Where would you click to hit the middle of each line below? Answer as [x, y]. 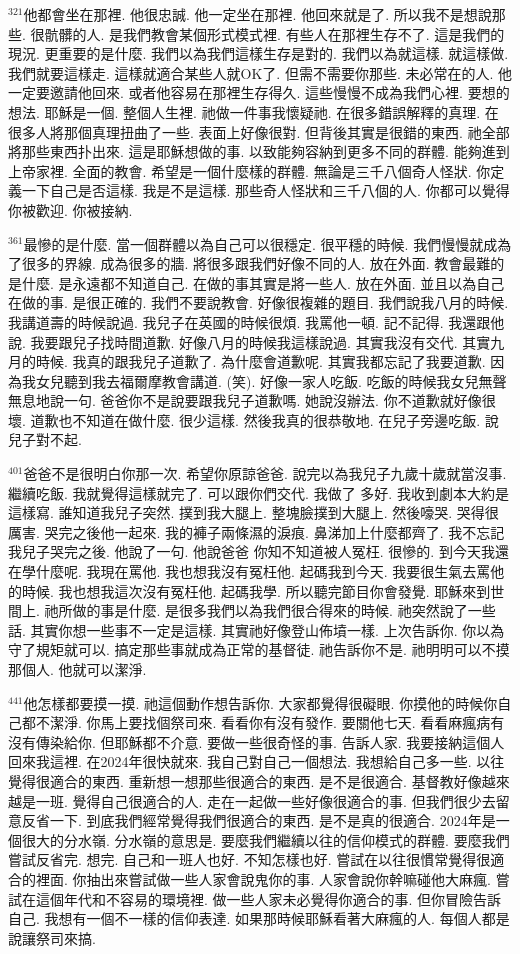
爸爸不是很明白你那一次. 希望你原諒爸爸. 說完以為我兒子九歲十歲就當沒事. [265, 473]
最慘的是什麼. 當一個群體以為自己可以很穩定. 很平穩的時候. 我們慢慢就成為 [267, 243]
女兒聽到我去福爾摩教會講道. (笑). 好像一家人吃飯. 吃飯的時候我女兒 [257, 380]
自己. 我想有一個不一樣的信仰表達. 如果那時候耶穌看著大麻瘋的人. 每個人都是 [259, 918]
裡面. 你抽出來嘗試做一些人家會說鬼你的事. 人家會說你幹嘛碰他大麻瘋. [263, 878]
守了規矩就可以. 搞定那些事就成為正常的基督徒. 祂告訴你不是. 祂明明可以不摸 [259, 649]
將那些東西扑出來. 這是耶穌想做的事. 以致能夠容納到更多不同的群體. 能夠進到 [259, 151]
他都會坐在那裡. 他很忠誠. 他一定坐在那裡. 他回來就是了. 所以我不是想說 [257, 14]
